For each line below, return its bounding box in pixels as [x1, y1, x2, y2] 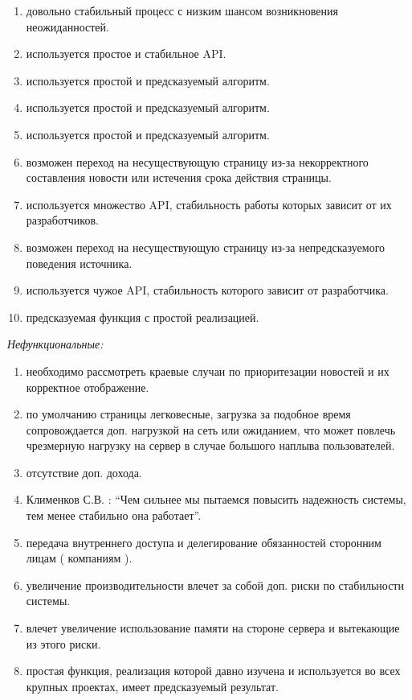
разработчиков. [26, 212, 99, 229]
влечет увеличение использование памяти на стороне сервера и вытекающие [26, 620, 400, 636]
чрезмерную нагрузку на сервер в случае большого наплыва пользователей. [26, 437, 395, 454]
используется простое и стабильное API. [26, 45, 226, 62]
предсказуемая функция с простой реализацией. [26, 308, 259, 325]
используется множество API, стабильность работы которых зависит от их [26, 196, 392, 212]
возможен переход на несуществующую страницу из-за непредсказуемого [26, 238, 385, 255]
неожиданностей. [26, 18, 109, 35]
